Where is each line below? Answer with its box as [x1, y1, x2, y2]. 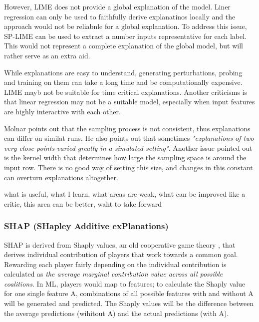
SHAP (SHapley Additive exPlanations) [4, 220, 169, 232]
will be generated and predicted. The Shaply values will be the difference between [4, 298, 254, 309]
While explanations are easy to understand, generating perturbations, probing [4, 67, 243, 77]
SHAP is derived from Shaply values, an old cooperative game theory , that [4, 239, 236, 250]
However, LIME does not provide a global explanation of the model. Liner [4, 1, 231, 11]
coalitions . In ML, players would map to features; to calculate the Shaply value [4, 278, 246, 289]
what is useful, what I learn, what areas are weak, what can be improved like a [4, 189, 246, 199]
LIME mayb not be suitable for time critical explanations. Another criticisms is [4, 86, 248, 97]
